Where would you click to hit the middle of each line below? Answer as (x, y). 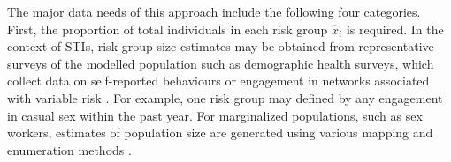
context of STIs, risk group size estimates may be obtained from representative (221, 46)
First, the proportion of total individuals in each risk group (168, 29)
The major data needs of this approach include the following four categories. (214, 11)
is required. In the (395, 29)
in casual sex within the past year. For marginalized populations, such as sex (215, 115)
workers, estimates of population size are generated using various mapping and (220, 133)
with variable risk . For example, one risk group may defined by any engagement (225, 97)
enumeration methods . (69, 149)
